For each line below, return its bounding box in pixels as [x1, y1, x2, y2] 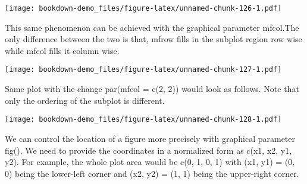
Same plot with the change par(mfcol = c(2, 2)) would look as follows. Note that [5, 83, 299, 95]
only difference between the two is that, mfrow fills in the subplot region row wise [5, 33, 302, 45]
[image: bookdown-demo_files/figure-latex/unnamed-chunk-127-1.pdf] [5, 65, 282, 74]
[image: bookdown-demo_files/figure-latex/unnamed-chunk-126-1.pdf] [5, 4, 282, 12]
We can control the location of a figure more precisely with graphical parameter [5, 132, 296, 144]
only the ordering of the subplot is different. [5, 94, 165, 106]
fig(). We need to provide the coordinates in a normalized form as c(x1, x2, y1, [5, 144, 292, 156]
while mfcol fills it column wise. [5, 44, 120, 56]
